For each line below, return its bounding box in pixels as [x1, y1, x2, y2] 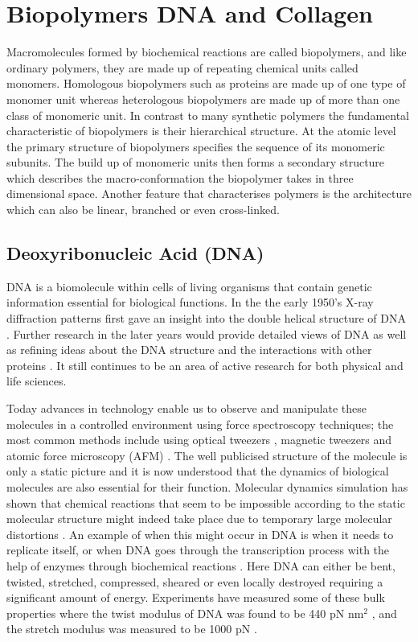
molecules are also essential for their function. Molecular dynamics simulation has [6, 478, 408, 495]
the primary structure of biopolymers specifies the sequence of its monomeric [6, 138, 385, 154]
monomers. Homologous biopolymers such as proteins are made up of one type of [6, 75, 406, 92]
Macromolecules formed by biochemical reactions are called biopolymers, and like [6, 43, 407, 60]
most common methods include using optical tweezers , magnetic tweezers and [6, 431, 392, 448]
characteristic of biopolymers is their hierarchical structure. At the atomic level [6, 122, 396, 139]
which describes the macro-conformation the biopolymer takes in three [6, 169, 354, 186]
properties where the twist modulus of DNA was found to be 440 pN [6, 604, 345, 621]
